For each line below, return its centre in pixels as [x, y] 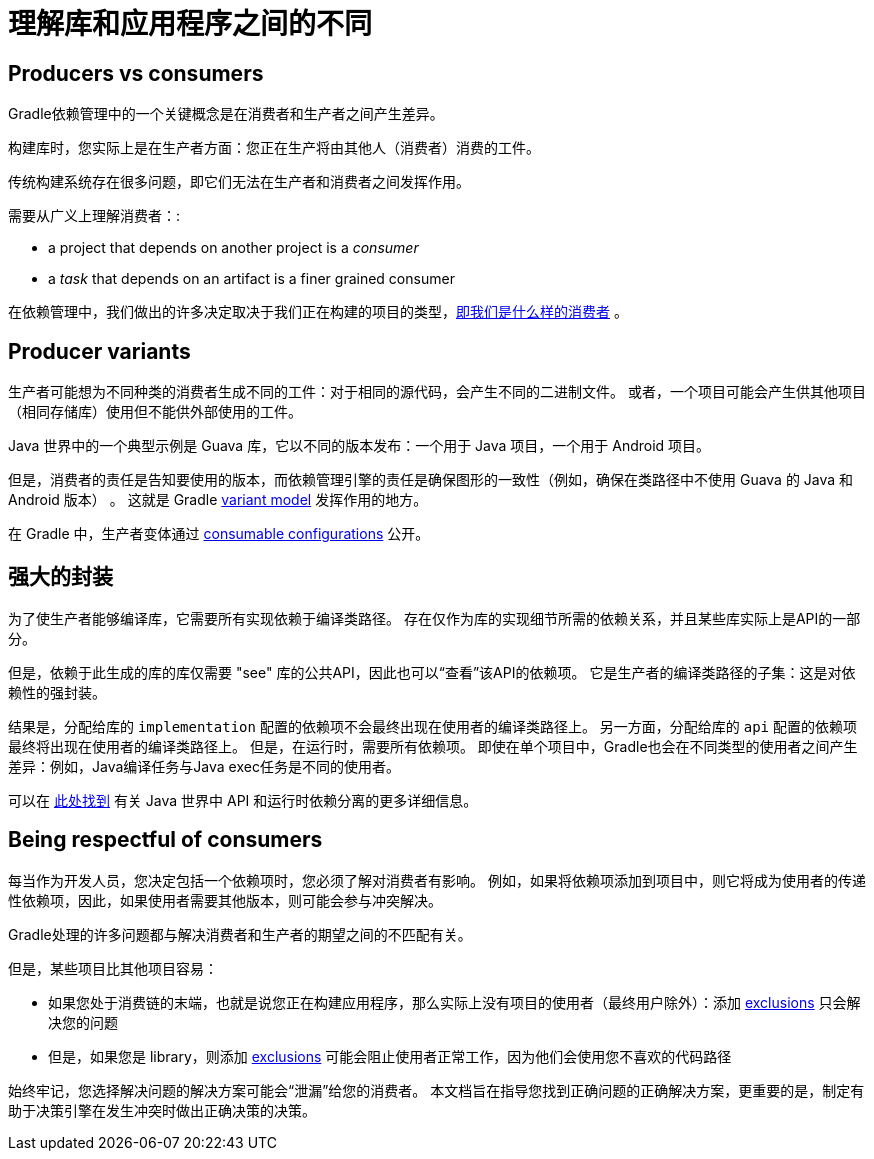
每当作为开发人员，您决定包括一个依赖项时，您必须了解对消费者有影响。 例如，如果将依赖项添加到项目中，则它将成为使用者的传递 [437, 880]
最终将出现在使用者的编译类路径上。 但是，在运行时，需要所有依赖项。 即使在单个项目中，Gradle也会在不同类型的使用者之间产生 [433, 746]
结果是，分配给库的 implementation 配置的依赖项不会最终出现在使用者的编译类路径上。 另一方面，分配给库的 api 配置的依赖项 [432, 726]
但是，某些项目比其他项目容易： [113, 968]
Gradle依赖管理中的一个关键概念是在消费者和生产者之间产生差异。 [226, 114]
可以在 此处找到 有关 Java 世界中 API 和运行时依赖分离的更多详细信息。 [243, 800]
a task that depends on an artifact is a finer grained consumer [251, 279]
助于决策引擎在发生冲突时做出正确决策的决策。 [162, 1110]
